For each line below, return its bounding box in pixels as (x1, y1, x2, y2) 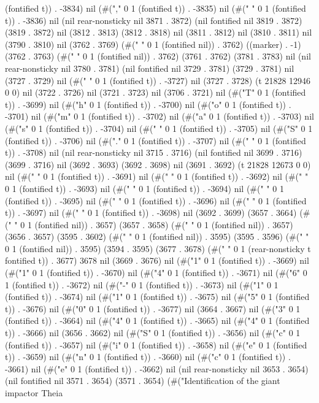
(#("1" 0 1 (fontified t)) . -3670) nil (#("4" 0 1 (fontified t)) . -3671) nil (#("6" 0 (5, 266, 307, 279)
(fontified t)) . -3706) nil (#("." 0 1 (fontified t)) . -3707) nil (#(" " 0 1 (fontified (5, 134, 306, 147)
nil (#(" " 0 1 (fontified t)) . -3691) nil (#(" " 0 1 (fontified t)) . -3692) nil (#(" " (5, 170, 309, 183)
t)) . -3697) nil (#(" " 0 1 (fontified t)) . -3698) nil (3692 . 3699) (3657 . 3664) (5, 206, 297, 219)
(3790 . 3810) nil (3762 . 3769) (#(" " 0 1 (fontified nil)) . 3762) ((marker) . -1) (5, 37, 301, 50)
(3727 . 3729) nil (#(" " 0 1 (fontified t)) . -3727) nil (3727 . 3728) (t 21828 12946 (5, 74, 311, 86)
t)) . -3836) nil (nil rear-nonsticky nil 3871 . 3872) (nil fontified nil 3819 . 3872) (5, 13, 302, 26)
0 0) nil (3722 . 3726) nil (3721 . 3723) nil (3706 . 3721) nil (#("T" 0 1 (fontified (5, 86, 306, 99)
